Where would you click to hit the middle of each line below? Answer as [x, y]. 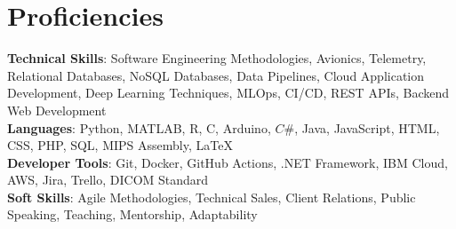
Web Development [57, 110]
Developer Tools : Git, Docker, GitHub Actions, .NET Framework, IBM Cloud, [228, 162]
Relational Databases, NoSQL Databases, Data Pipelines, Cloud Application [216, 75]
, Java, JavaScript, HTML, [367, 127]
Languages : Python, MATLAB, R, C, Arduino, [139, 127]
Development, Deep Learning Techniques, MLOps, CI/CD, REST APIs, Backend [228, 93]
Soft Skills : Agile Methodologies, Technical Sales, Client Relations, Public [212, 197]
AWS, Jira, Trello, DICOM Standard [108, 180]
